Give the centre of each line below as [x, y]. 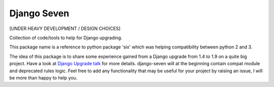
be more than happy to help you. [43, 78]
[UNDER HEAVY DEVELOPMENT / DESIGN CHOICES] [65, 28]
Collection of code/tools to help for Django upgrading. [66, 38]
